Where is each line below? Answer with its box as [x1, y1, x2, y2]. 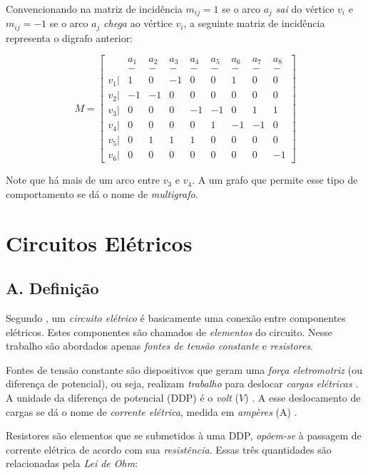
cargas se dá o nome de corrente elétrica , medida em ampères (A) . [6, 404, 297, 419]
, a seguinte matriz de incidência [183, 16, 325, 31]
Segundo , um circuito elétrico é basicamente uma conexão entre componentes [6, 310, 346, 325]
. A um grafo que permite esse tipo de [192, 172, 358, 187]
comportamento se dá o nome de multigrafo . [6, 186, 198, 201]
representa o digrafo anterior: [6, 30, 133, 45]
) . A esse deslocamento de [245, 390, 361, 404]
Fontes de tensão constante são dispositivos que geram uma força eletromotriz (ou [6, 362, 362, 377]
